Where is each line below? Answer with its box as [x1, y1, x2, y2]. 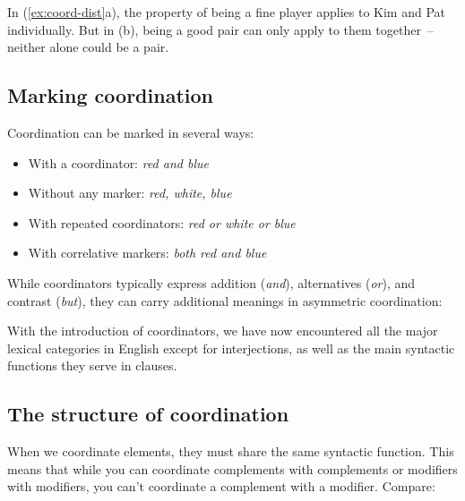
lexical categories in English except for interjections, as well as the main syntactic [7, 338, 455, 357]
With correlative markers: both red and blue [28, 243, 267, 262]
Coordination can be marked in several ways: [7, 123, 254, 141]
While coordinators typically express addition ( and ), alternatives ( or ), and [7, 273, 416, 292]
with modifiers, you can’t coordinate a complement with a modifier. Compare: [7, 477, 435, 496]
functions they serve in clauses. [7, 356, 177, 375]
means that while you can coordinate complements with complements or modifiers [7, 459, 458, 478]
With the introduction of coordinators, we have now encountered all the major [7, 321, 438, 340]
